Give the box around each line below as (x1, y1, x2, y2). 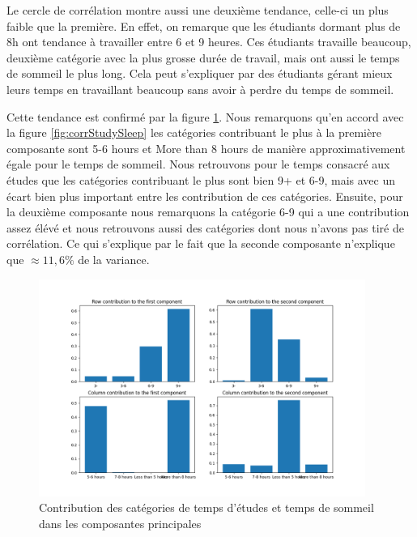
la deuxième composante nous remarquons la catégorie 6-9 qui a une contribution (6, 203, 410, 220)
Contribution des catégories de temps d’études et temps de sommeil (39, 499, 374, 516)
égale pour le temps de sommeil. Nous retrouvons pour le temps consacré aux (6, 156, 390, 173)
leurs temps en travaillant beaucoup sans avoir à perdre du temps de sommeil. (6, 80, 394, 97)
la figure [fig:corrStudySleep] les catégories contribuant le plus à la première (6, 124, 381, 141)
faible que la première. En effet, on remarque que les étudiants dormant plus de (6, 17, 401, 34)
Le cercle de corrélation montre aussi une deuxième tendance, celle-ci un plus (6, 2, 389, 18)
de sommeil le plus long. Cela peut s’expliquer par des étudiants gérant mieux (6, 65, 393, 82)
